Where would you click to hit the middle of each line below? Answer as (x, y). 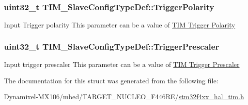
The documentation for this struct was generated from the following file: (111, 80)
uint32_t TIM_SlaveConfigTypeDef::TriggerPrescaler (112, 46)
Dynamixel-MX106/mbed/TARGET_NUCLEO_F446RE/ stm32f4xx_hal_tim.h (124, 97)
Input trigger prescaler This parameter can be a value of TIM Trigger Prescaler (122, 64)
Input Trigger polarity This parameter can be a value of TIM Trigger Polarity (120, 25)
